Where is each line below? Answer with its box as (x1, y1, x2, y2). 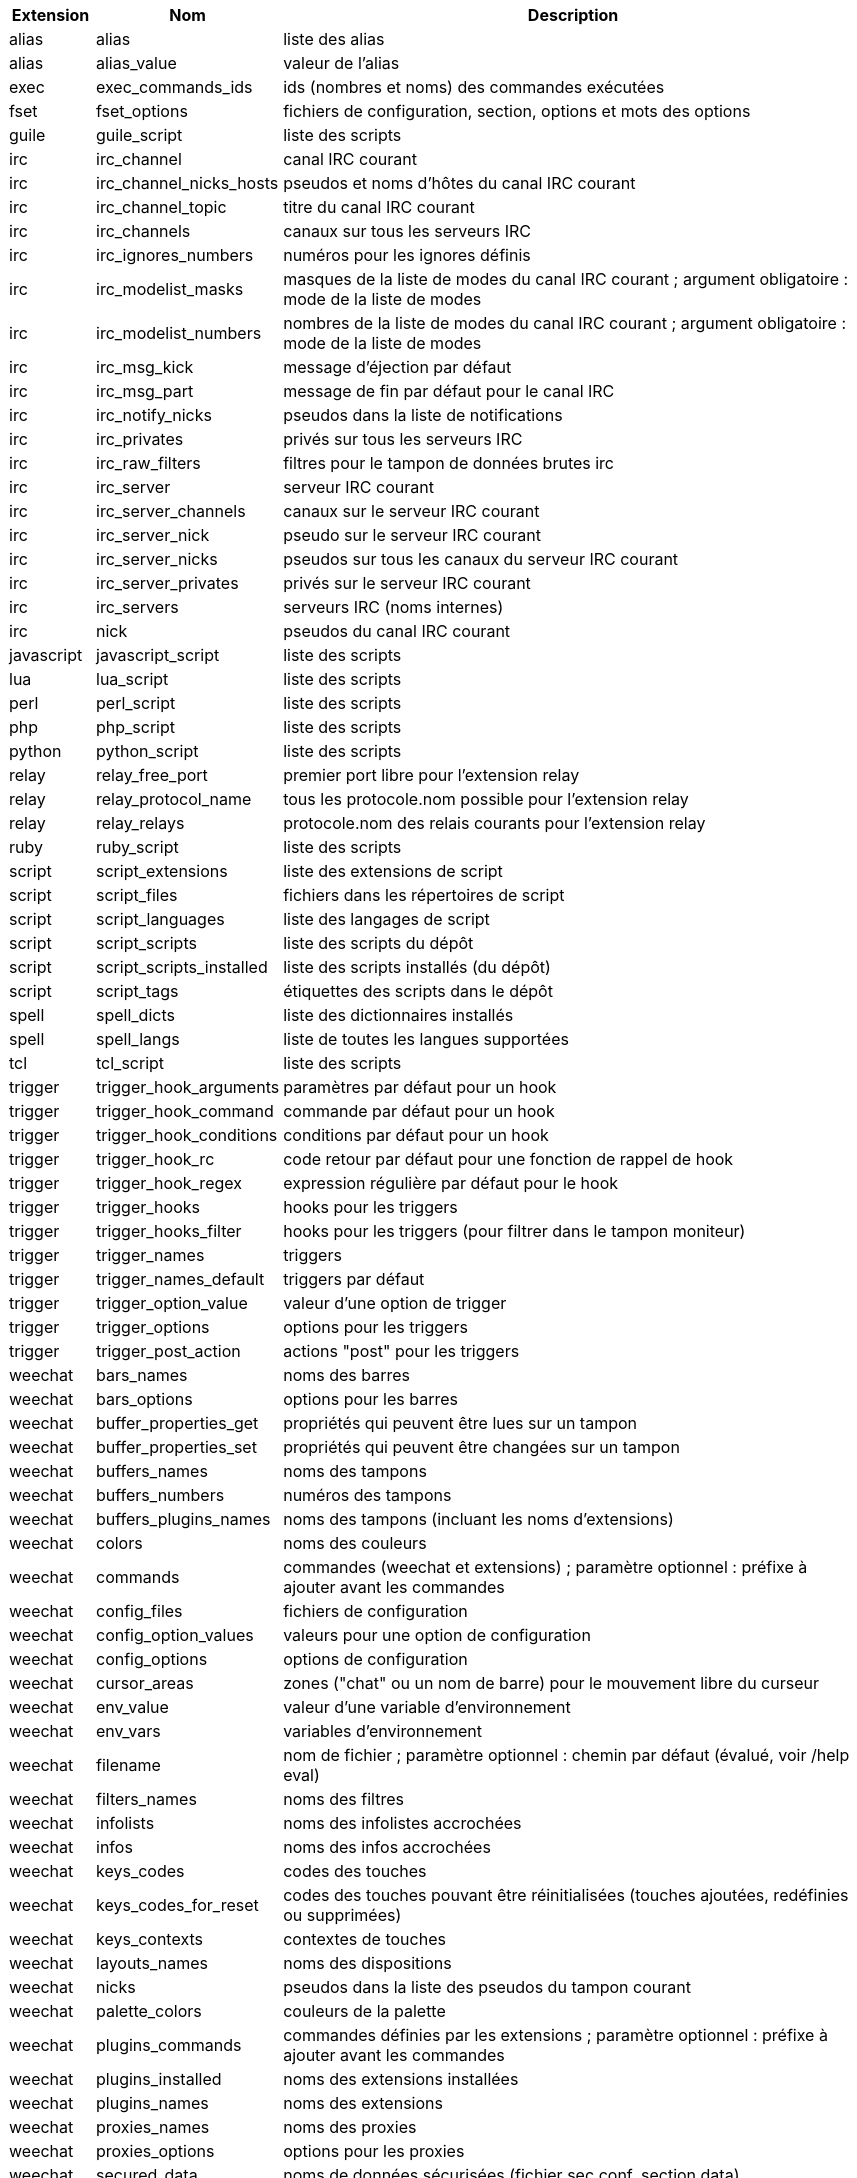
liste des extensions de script (283, 861, 503, 881)
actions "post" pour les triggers (283, 1341, 520, 1361)
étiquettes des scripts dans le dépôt (283, 981, 553, 1001)
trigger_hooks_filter (96, 1221, 242, 1241)
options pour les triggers (283, 1317, 468, 1337)
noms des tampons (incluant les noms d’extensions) (283, 1509, 674, 1529)
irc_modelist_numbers (96, 323, 262, 343)
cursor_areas (96, 1673, 194, 1693)
